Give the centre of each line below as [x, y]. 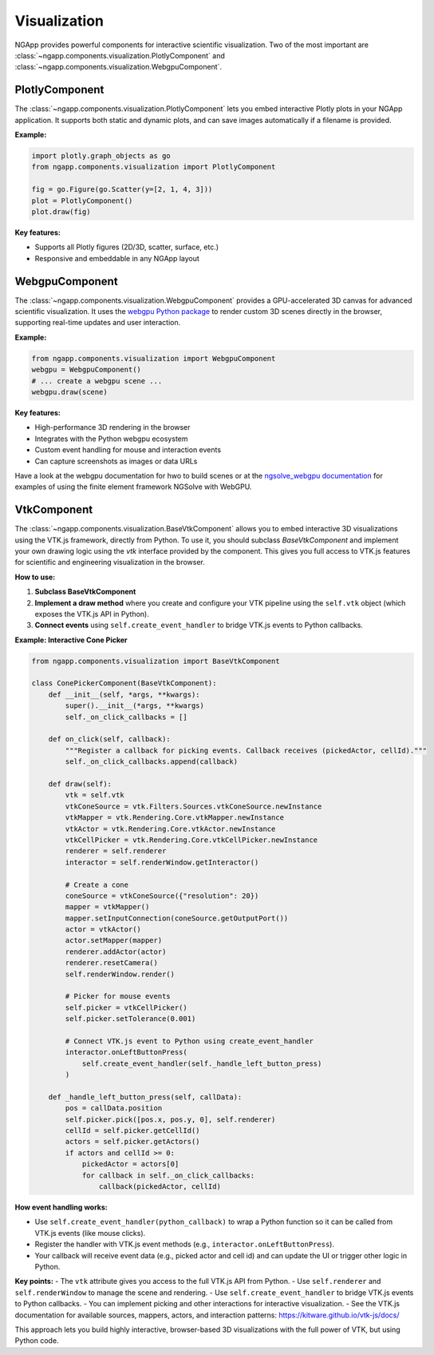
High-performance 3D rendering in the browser [112, 427]
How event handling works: [61, 1207]
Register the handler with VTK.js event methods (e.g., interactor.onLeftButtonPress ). [185, 1244]
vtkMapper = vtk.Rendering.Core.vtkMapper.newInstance [175, 818]
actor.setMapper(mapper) [114, 940]
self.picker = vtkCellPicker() [126, 1007]
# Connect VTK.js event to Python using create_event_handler [189, 1041]
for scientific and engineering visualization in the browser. [110, 562]
